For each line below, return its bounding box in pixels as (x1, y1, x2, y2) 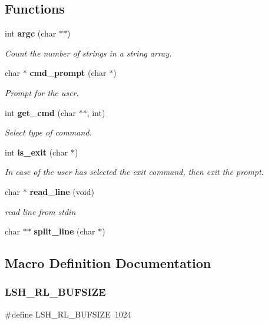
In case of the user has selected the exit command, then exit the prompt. (5, 166, 264, 178)
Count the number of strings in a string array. (5, 47, 172, 59)
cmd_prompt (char (29, 67, 107, 79)
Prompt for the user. (5, 86, 79, 98)
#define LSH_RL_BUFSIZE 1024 (5, 308, 131, 320)
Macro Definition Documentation (5, 254, 211, 272)
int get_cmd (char (5, 106, 76, 118)
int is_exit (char (5, 146, 68, 158)
